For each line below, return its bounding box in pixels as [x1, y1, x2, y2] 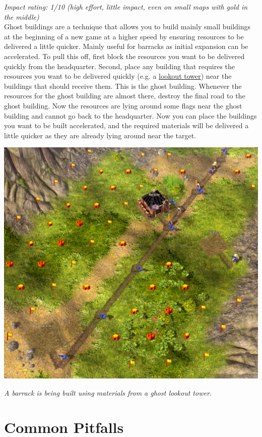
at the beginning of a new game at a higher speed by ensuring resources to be [4, 31, 244, 41]
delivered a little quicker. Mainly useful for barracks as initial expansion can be [4, 41, 248, 51]
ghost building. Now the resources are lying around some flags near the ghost [4, 100, 242, 111]
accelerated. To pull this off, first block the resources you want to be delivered [4, 50, 245, 61]
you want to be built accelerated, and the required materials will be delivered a [4, 120, 249, 131]
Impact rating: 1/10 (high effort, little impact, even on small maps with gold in [4, 2, 248, 12]
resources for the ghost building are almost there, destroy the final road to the [4, 90, 245, 101]
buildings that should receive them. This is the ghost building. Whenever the [4, 80, 242, 91]
